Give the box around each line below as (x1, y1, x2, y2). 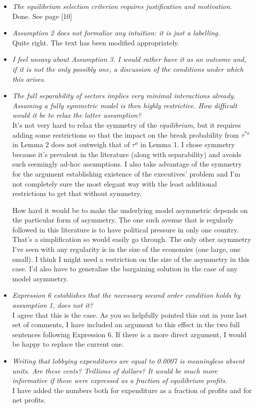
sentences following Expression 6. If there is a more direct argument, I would (12, 329, 247, 339)
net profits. (12, 395, 46, 405)
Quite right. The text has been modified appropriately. (12, 37, 180, 47)
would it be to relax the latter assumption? (12, 110, 141, 120)
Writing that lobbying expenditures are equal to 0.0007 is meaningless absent (12, 356, 245, 366)
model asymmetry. (12, 273, 68, 283)
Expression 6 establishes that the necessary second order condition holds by (12, 290, 241, 300)
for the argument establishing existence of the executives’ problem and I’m (12, 168, 241, 179)
